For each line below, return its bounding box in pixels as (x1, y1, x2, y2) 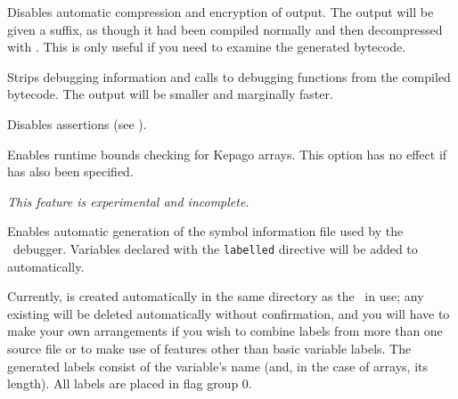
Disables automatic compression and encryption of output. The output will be (7, 3, 434, 20)
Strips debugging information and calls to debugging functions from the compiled (7, 67, 451, 85)
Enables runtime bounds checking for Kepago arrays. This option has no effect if (7, 144, 447, 163)
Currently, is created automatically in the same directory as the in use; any (7, 287, 424, 305)
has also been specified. (7, 162, 134, 181)
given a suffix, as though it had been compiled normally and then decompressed (7, 20, 443, 38)
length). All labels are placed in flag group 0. (7, 374, 252, 393)
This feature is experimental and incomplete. (7, 191, 249, 210)
